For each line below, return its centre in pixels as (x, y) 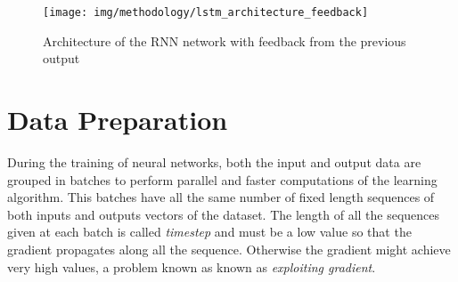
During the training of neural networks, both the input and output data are (214, 161)
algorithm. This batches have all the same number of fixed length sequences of (221, 197)
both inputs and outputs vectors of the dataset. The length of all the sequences (224, 214)
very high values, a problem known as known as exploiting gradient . (192, 266)
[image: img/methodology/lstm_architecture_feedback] (206, 12)
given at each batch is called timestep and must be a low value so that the (209, 232)
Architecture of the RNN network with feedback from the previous (225, 40)
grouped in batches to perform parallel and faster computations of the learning (222, 179)
